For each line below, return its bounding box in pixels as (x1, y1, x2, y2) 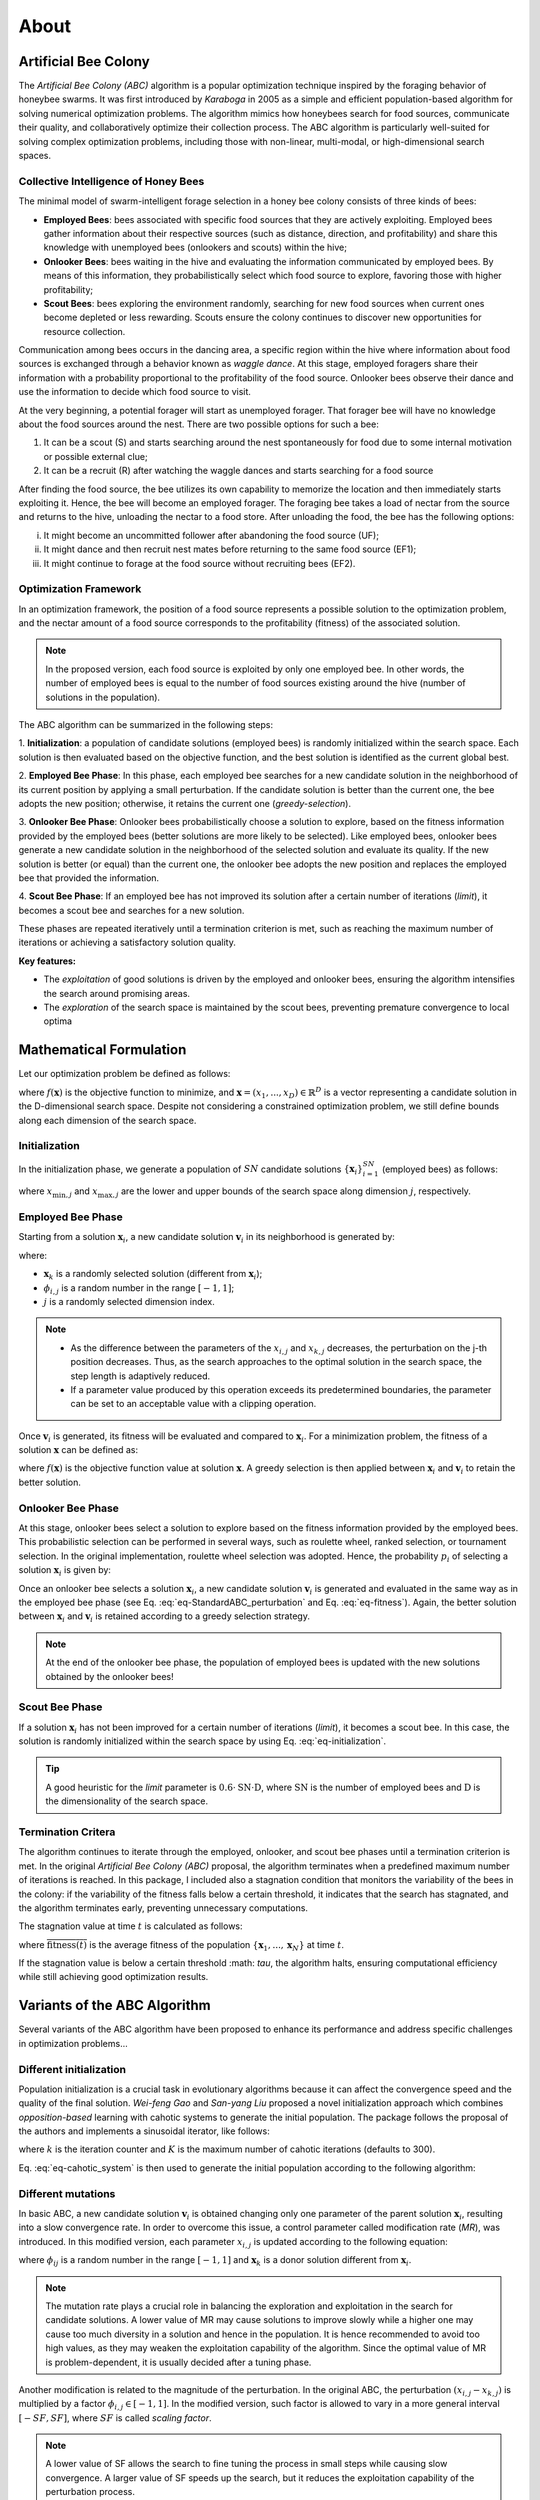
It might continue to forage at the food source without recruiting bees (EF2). (43, 557, 356, 569)
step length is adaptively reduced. (70, 1370, 211, 1382)
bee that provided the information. (18, 871, 160, 884)
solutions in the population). (45, 691, 160, 703)
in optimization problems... (18, 2037, 129, 2049)
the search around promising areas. (43, 987, 190, 999)
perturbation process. (45, 2486, 135, 2498)
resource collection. (43, 325, 126, 337)
